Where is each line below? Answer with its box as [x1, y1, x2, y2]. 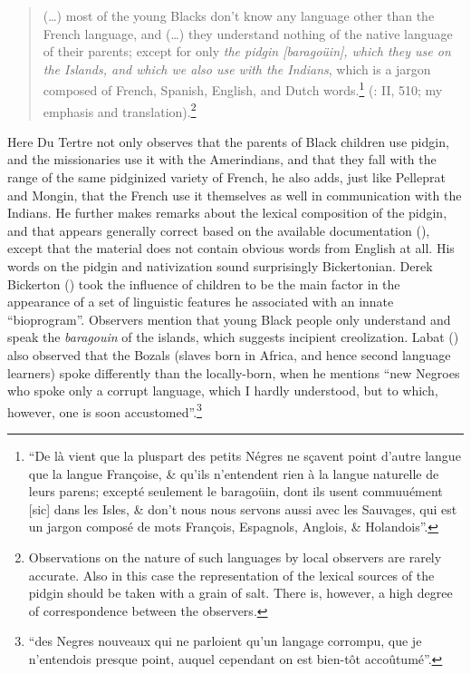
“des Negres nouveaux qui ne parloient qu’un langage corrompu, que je [28, 631, 422, 650]
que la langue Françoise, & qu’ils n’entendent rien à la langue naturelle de [28, 464, 439, 483]
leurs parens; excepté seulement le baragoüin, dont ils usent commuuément [28, 482, 443, 501]
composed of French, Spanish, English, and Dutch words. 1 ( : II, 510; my [43, 78, 443, 100]
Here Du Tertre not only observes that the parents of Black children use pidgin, [7, 132, 449, 151]
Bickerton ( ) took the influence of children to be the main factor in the [7, 274, 400, 293]
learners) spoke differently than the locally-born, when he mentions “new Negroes [7, 363, 460, 382]
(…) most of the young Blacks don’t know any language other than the [43, 6, 435, 24]
